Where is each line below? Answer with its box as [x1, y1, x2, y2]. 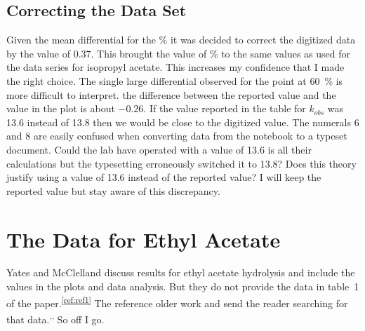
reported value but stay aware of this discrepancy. [6, 183, 220, 198]
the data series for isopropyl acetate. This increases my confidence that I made [6, 60, 345, 74]
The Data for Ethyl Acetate [6, 224, 281, 253]
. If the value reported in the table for [143, 101, 306, 116]
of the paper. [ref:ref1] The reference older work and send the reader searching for [6, 293, 348, 310]
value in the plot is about [6, 101, 115, 116]
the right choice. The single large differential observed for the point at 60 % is [6, 73, 343, 88]
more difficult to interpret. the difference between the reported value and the [6, 87, 336, 102]
